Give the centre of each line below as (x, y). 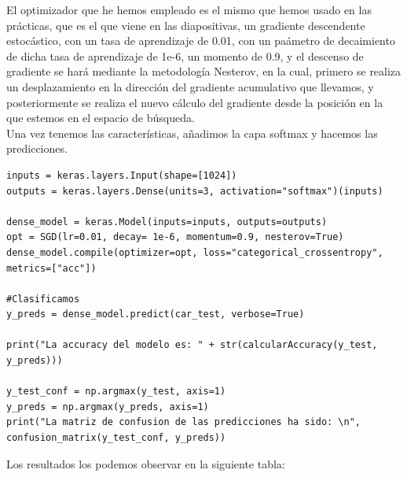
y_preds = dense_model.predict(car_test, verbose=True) (156, 314)
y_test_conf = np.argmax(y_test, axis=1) (116, 392)
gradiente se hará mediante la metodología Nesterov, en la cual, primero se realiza (204, 71)
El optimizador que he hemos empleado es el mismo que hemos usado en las (189, 9)
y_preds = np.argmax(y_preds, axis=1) (108, 407)
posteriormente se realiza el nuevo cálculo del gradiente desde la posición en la (195, 102)
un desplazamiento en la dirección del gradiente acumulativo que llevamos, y (190, 86)
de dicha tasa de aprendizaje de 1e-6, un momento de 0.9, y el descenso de (185, 55)
